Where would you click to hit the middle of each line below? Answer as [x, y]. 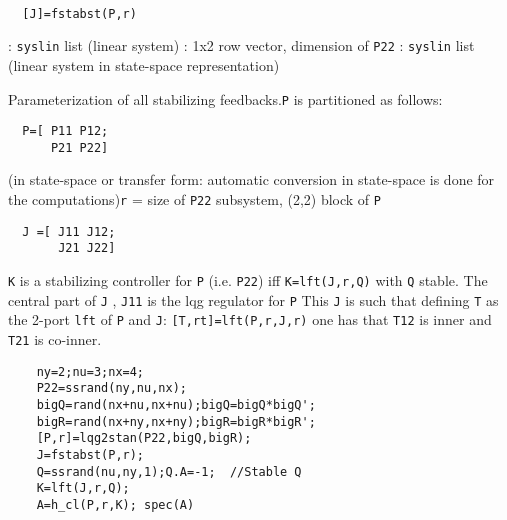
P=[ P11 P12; [65, 131]
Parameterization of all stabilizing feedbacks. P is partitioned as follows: [225, 98]
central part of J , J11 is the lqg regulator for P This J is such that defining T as [253, 299]
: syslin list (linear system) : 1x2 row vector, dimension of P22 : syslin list [241, 45]
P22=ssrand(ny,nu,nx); [111, 388]
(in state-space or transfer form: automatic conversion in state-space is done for [251, 179]
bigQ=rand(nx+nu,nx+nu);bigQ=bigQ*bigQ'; [176, 404]
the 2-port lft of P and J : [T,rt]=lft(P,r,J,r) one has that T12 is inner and [250, 319]
